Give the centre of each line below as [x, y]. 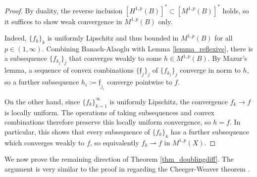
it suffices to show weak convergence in [63, 21]
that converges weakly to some [115, 58]
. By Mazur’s [228, 58]
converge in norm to [210, 70]
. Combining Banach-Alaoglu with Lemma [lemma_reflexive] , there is [147, 48]
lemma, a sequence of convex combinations [69, 70]
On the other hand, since [42, 101]
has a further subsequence [210, 131]
